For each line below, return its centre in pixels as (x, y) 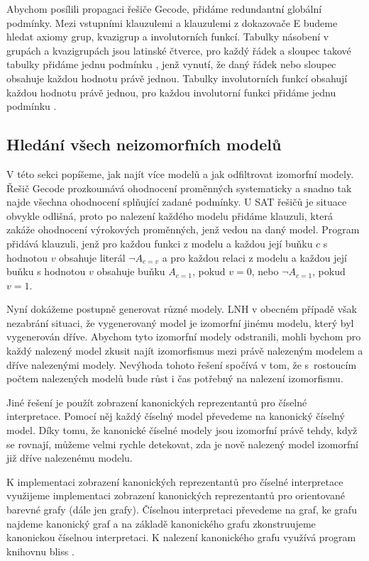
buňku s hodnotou (46, 271)
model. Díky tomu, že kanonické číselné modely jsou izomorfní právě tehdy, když (182, 430)
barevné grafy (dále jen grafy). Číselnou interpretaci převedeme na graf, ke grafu (182, 510)
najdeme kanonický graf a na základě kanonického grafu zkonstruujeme (161, 523)
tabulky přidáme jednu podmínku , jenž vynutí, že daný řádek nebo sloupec (171, 64)
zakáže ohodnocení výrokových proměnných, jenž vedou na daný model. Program (183, 229)
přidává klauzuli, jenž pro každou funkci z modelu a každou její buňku (160, 243)
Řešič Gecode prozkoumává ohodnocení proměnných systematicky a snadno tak (179, 188)
